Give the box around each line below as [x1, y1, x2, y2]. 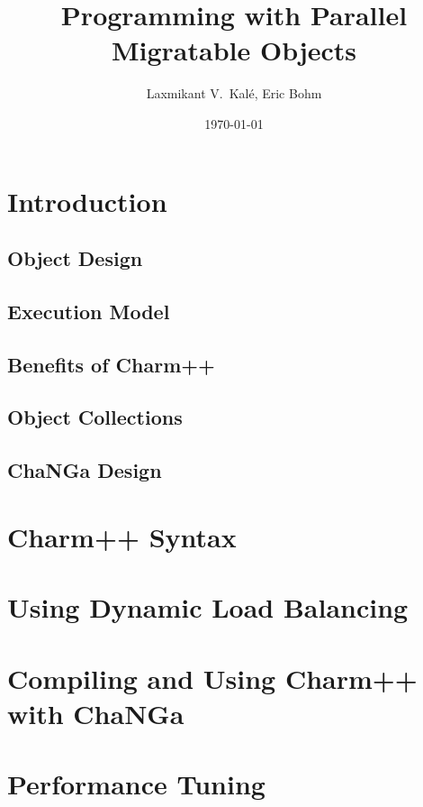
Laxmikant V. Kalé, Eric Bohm [146, 84, 322, 103]
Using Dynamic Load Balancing [7, 589, 409, 626]
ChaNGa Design [7, 456, 162, 484]
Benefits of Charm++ [7, 350, 215, 378]
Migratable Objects [111, 32, 357, 69]
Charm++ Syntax [7, 518, 237, 555]
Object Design [7, 244, 143, 272]
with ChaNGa [7, 694, 184, 731]
